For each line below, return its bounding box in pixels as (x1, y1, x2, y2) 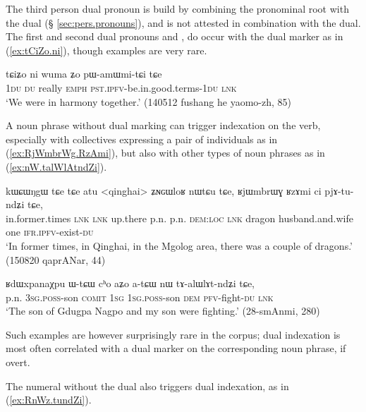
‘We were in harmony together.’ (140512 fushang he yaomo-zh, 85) (6, 94, 292, 109)
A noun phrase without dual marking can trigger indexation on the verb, (6, 118, 321, 133)
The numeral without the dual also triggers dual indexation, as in (6, 378, 289, 393)
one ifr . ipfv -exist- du (6, 224, 94, 239)
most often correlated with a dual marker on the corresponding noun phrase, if (6, 341, 346, 356)
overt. (6, 355, 30, 370)
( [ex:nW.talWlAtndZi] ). (6, 159, 107, 174)
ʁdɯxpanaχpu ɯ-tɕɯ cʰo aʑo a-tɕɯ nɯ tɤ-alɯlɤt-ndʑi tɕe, (6, 276, 255, 291)
